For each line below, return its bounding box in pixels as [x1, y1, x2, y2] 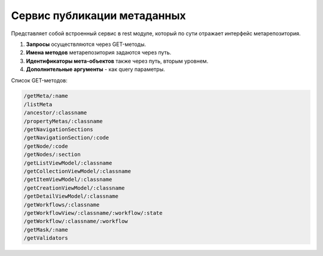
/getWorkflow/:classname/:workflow [23, 218, 128, 225]
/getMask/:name [23, 226, 68, 233]
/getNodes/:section [23, 151, 81, 158]
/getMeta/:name [23, 92, 68, 100]
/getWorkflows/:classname [23, 201, 100, 208]
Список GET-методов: [11, 76, 68, 84]
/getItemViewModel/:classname [23, 176, 112, 183]
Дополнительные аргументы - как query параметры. [26, 66, 165, 73]
